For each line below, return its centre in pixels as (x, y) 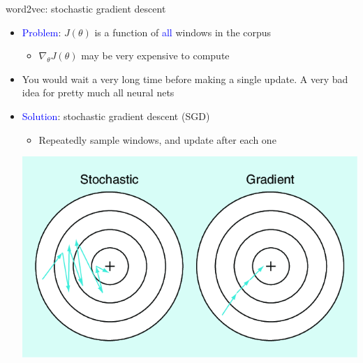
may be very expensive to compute (155, 55)
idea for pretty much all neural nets (98, 92)
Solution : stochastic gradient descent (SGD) (116, 116)
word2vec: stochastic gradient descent (86, 8)
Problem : (42, 32)
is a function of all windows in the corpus (183, 32)
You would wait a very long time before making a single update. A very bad (185, 79)
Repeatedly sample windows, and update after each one (157, 139)
